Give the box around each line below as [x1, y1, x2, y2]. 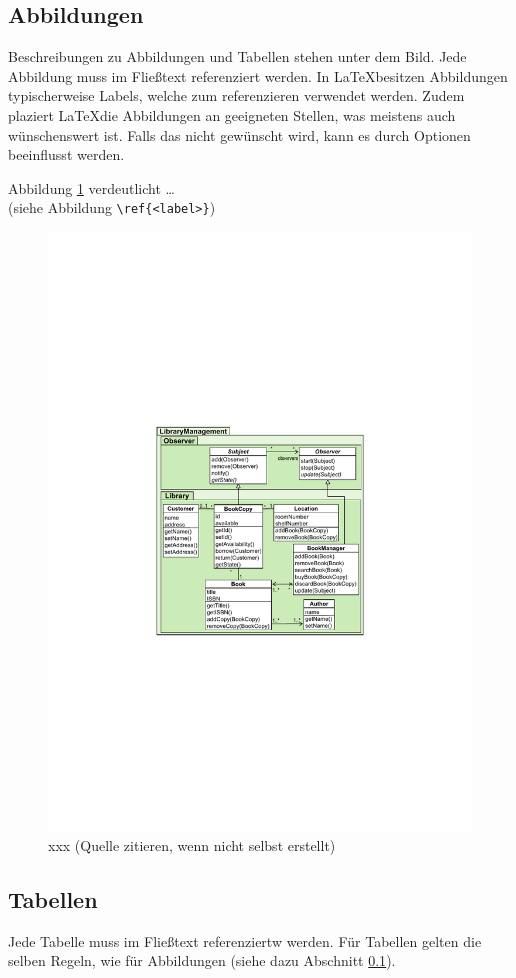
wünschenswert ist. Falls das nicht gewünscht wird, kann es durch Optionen [8, 124, 471, 145]
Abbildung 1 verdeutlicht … [8, 177, 175, 198]
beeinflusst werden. [8, 144, 125, 165]
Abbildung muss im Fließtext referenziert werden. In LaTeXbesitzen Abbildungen [8, 65, 508, 86]
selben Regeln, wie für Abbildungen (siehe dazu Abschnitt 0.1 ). [8, 950, 396, 971]
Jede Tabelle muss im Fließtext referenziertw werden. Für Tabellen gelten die [8, 930, 482, 951]
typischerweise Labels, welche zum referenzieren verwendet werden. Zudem [8, 85, 465, 106]
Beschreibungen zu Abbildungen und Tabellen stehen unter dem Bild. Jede [8, 46, 467, 67]
